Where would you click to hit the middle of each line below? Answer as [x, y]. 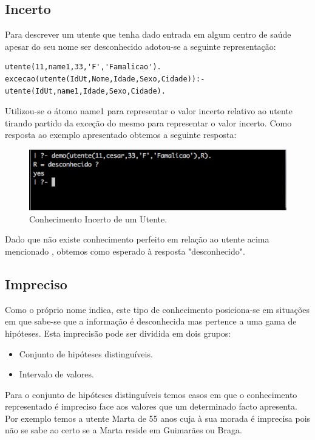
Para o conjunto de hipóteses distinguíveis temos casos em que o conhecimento [151, 394]
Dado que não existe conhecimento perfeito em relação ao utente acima [137, 239]
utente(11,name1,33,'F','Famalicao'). [83, 67]
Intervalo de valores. [56, 374]
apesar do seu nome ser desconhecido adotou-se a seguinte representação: [141, 46]
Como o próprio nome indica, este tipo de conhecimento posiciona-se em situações [157, 309]
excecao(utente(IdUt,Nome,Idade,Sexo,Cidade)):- [105, 79]
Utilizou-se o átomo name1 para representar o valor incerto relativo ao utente [149, 111]
